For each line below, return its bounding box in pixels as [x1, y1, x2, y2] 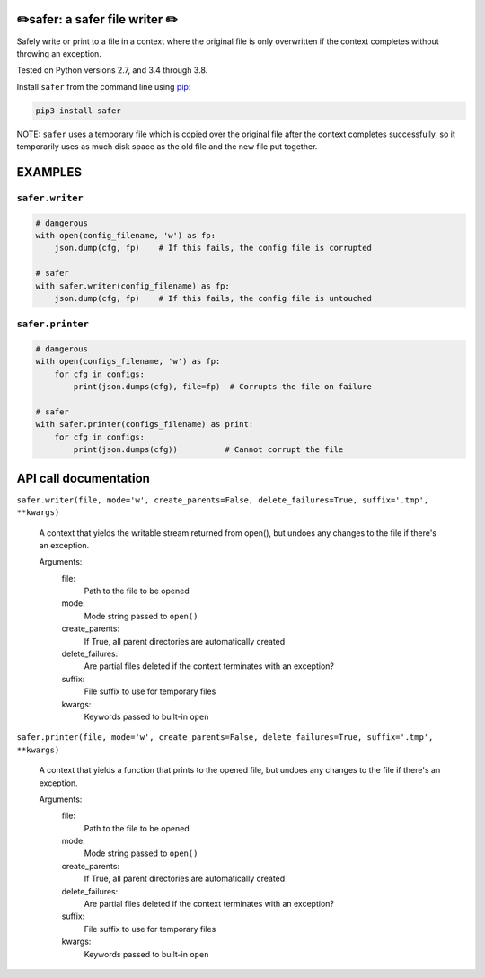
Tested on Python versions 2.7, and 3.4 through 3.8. [16, 65, 208, 76]
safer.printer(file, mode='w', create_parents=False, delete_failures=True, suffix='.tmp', [16, 733, 434, 742]
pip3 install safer [35, 105, 121, 116]
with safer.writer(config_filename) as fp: [35, 280, 231, 291]
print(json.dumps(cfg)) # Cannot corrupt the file [73, 445, 344, 455]
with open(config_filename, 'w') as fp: [35, 230, 216, 240]
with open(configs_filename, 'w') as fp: [35, 356, 221, 367]
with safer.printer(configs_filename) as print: [35, 419, 254, 430]
